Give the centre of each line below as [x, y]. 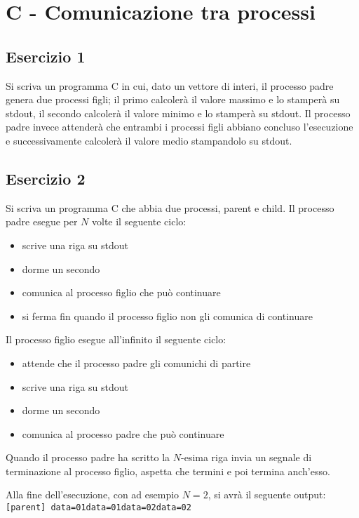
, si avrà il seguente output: [267, 494]
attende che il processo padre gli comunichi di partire [136, 363]
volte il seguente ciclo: [139, 221]
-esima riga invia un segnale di [246, 457]
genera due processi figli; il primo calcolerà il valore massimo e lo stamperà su [173, 99]
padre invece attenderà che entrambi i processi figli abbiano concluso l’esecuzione [179, 127]
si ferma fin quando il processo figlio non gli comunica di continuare [167, 316]
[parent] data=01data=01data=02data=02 [99, 508]
